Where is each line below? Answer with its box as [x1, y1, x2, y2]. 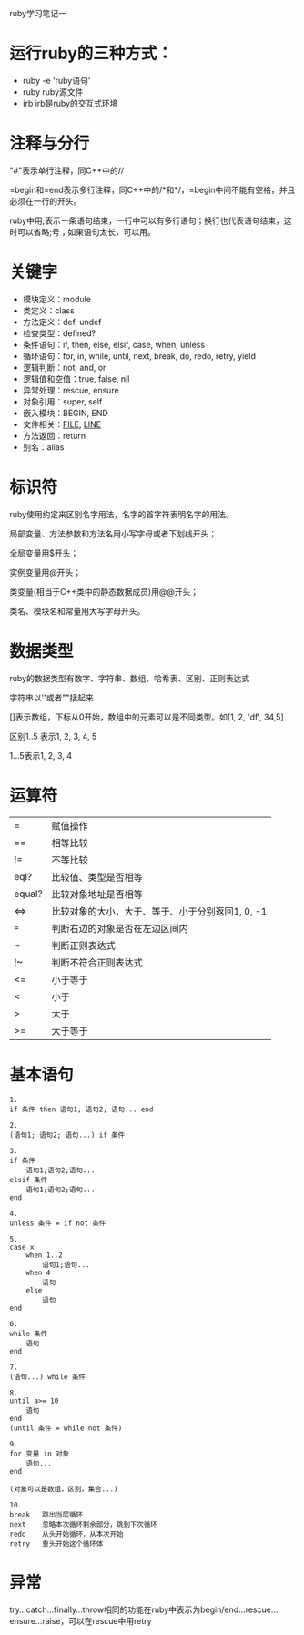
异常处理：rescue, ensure [22, 384, 120, 395]
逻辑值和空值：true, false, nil [22, 373, 130, 384]
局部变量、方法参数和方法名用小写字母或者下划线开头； [9, 527, 217, 539]
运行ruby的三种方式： [9, 44, 173, 64]
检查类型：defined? [22, 327, 96, 339]
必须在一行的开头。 [9, 195, 82, 207]
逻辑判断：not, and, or [22, 362, 106, 373]
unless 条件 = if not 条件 [9, 1219, 106, 1228]
